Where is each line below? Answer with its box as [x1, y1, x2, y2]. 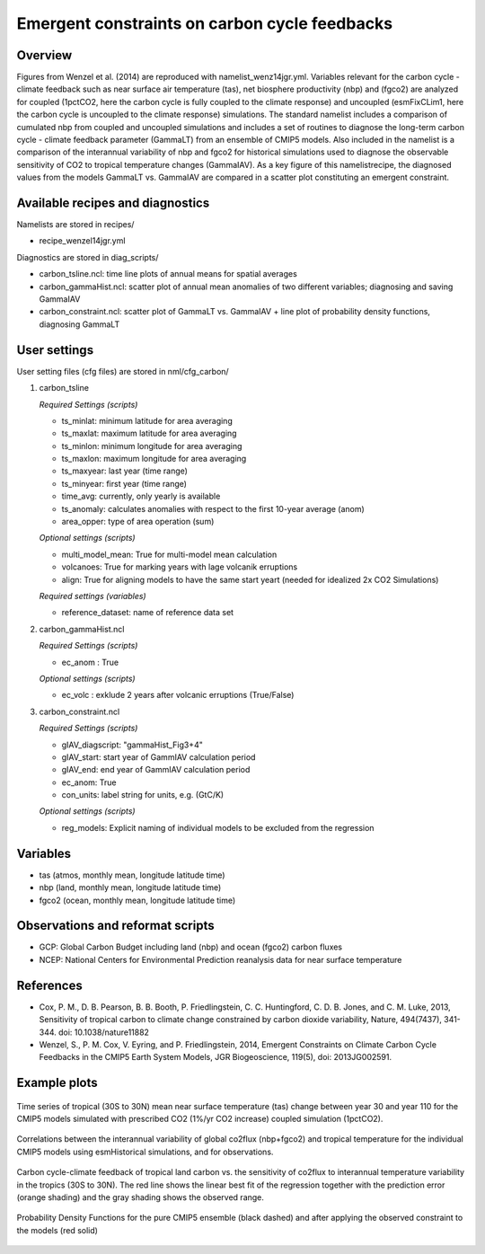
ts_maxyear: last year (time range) [61, 465, 189, 476]
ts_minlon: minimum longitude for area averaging [61, 440, 242, 451]
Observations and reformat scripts [16, 918, 215, 933]
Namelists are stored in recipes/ [16, 219, 135, 230]
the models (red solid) [16, 1224, 99, 1235]
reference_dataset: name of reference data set [61, 607, 234, 618]
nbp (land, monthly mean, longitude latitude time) [39, 882, 222, 893]
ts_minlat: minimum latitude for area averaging [61, 415, 233, 426]
